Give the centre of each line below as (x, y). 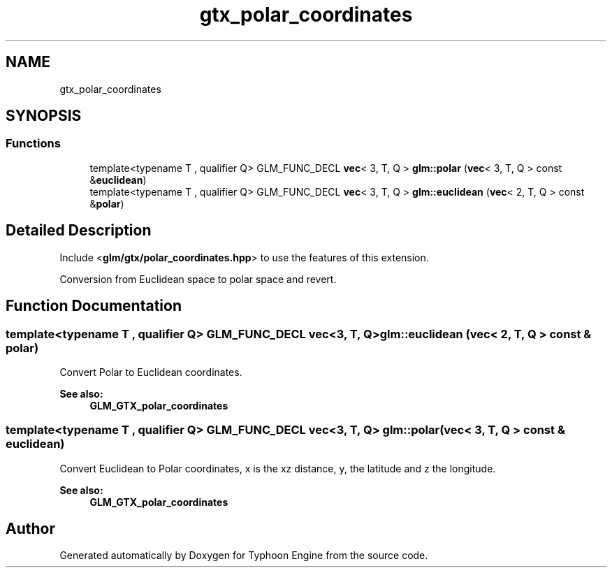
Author (30, 529)
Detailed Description (79, 231)
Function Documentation (94, 306)
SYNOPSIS (44, 116)
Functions (33, 144)
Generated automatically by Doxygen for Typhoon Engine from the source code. (244, 556)
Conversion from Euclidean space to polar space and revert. (198, 279)
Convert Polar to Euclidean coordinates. (151, 372)
